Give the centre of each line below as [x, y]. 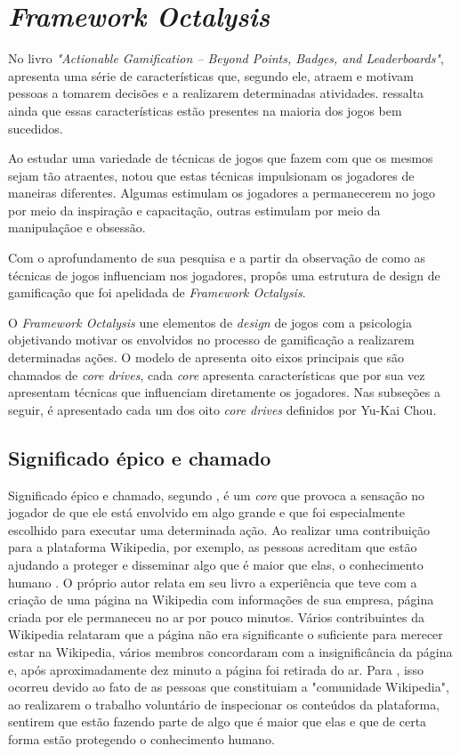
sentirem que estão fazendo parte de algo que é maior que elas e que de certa [218, 722]
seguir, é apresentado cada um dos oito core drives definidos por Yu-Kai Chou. [222, 409]
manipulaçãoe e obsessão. [77, 227]
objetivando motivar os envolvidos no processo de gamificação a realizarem [211, 340]
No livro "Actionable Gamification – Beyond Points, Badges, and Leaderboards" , [226, 58]
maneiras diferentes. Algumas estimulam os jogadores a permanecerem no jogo [222, 193]
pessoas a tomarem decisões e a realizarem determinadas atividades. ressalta [216, 93]
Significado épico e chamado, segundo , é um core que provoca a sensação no [217, 495]
